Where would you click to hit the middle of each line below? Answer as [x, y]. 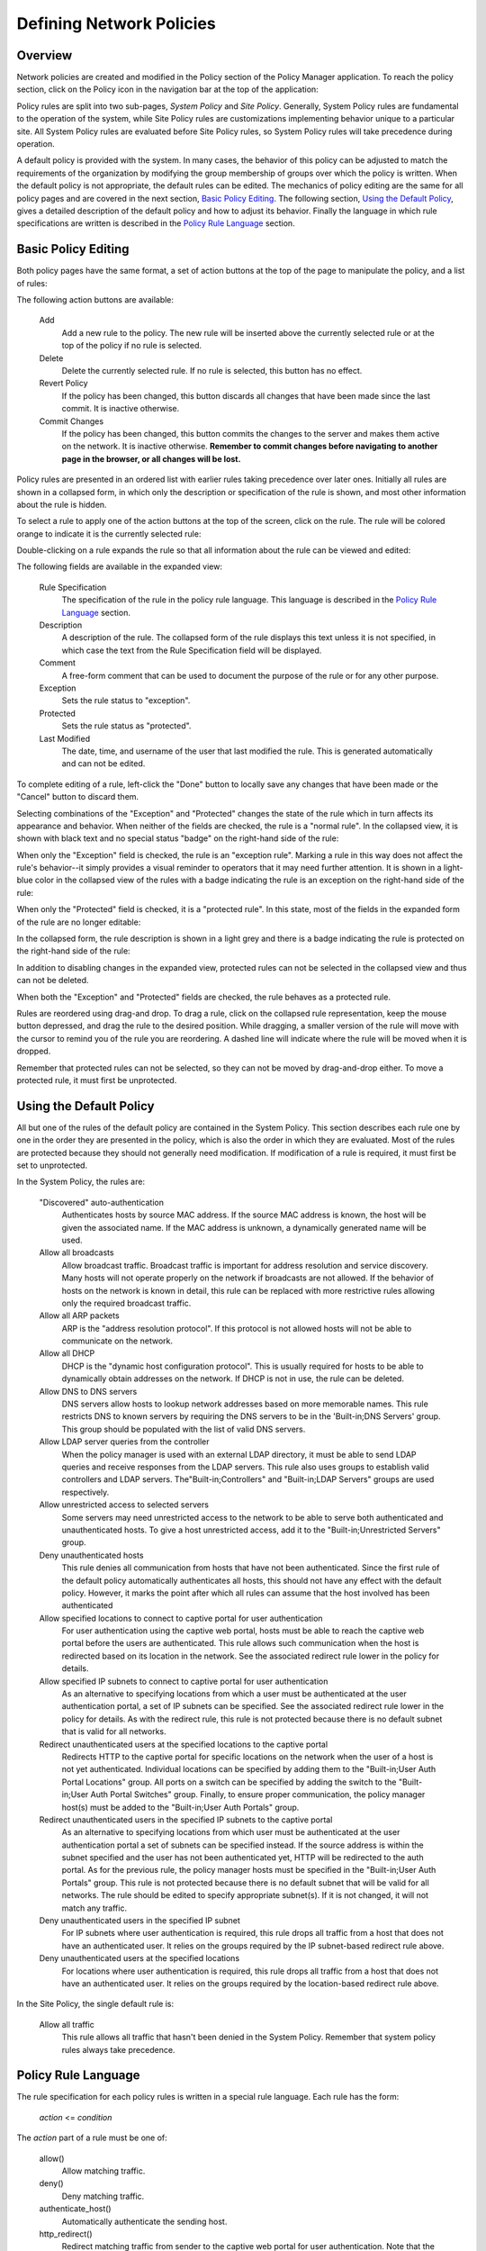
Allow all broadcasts [76, 1252]
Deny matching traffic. [103, 2196]
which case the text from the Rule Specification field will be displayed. [192, 650]
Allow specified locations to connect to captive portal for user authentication [181, 1618]
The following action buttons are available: [95, 300]
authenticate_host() [75, 2209]
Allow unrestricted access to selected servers [124, 1505]
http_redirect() [66, 2234]
